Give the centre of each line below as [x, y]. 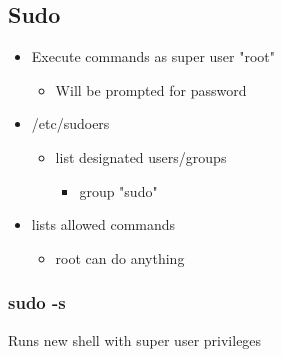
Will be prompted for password [151, 89]
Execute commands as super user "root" [153, 56]
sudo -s [37, 302]
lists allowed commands [103, 224]
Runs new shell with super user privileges [135, 339]
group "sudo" [118, 190]
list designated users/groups [141, 156]
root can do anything [120, 257]
